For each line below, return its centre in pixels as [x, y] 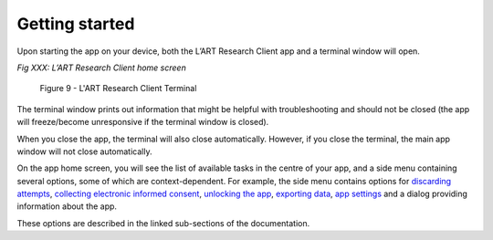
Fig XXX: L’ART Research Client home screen [101, 68]
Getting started [76, 24]
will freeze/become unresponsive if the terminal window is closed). [143, 122]
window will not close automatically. [84, 151]
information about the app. [67, 206]
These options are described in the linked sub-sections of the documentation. [163, 223]
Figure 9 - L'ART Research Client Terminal [118, 89]
